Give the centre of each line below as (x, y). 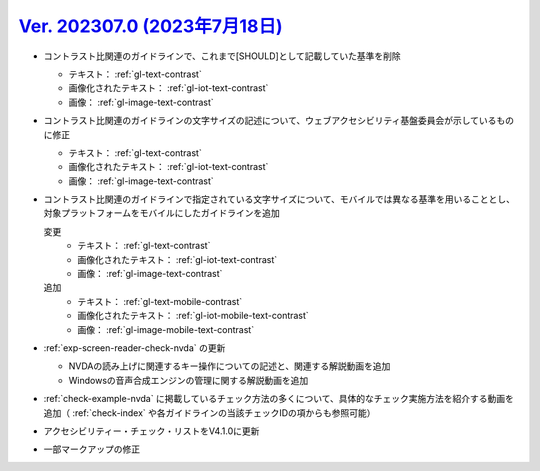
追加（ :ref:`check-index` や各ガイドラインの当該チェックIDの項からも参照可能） (209, 412)
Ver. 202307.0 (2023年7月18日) (150, 26)
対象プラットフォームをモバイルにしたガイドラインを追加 (161, 213)
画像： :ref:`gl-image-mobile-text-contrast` (166, 329)
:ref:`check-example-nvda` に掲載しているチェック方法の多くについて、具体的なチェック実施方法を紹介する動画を (279, 399)
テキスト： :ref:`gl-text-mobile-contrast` (160, 301)
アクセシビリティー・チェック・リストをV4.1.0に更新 (151, 431)
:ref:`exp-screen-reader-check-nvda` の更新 (134, 347)
